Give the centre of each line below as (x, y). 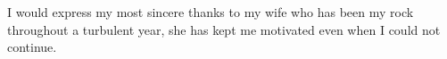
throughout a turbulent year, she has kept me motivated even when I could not (224, 29)
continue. (32, 47)
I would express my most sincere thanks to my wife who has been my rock (211, 12)
